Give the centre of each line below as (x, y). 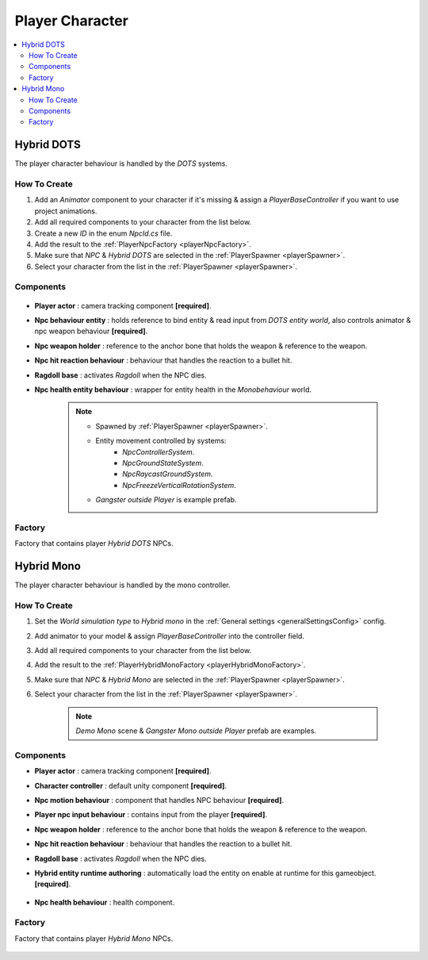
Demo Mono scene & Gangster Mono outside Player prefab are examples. (196, 731)
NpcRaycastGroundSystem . (168, 474)
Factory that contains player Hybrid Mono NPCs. (94, 938)
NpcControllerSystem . (159, 451)
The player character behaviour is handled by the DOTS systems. (121, 163)
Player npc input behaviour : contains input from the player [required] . (151, 815)
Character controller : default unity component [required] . (131, 785)
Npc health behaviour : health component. (105, 902)
